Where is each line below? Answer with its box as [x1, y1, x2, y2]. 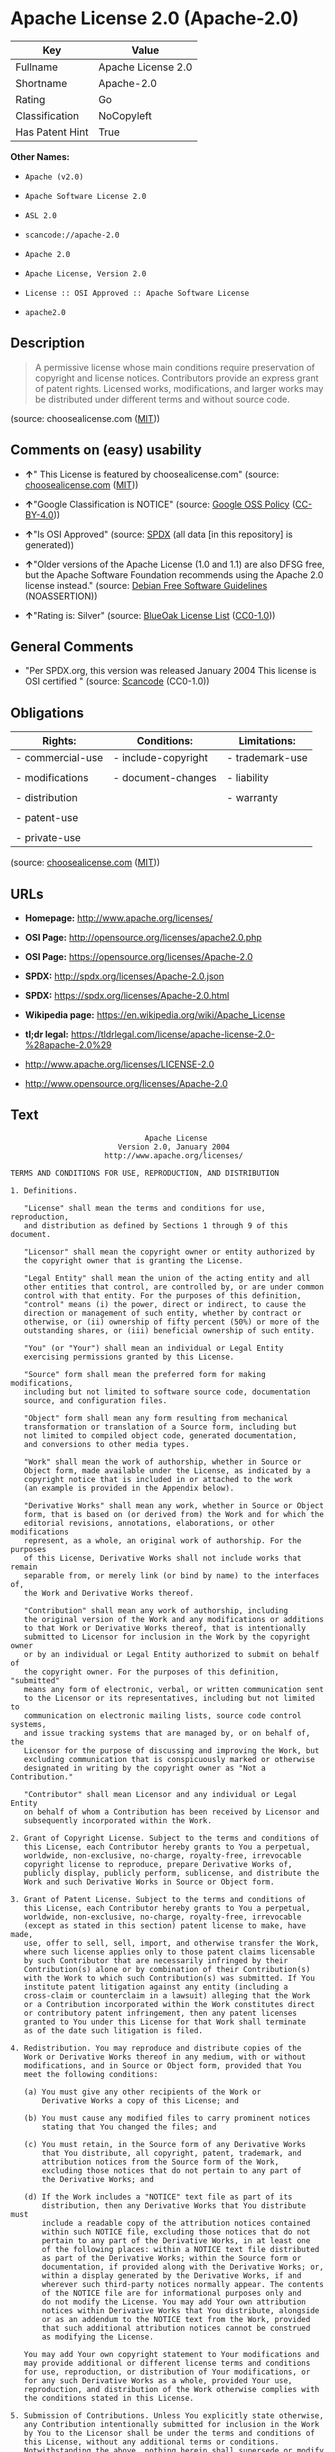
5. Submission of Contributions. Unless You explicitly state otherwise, [10, 2410, 325, 2421]
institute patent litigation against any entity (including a [23, 1982, 288, 1992]
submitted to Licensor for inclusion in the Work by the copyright [23, 1632, 311, 1642]
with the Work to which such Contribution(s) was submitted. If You [23, 1973, 315, 1983]
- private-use [15, 831, 82, 845]
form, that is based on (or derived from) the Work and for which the [23, 1509, 325, 1519]
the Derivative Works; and [41, 2174, 155, 2184]
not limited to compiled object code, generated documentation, [23, 1430, 298, 1441]
